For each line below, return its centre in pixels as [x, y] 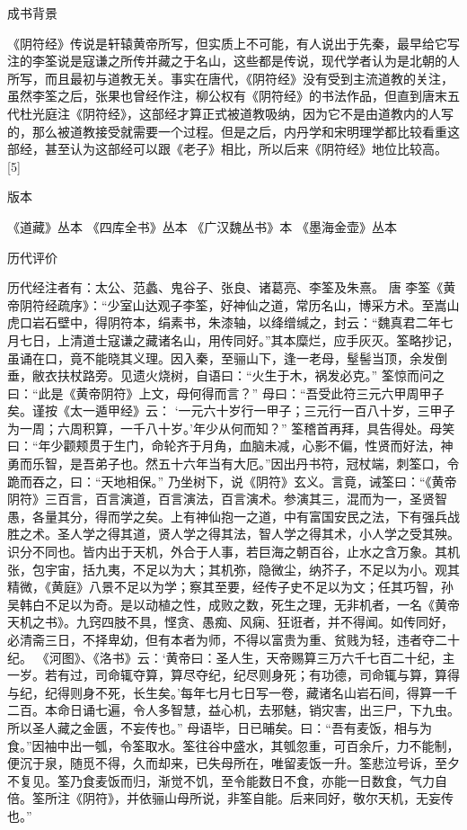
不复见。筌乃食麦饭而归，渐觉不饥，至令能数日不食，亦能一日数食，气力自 [227, 780]
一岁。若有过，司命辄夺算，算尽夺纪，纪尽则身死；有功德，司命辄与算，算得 [233, 675]
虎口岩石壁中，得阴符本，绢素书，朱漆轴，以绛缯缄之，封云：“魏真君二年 [224, 322]
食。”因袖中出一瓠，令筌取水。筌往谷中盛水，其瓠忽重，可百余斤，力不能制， [233, 745]
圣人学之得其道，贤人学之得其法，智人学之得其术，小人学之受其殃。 [258, 534]
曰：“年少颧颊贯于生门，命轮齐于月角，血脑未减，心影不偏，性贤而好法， [224, 446]
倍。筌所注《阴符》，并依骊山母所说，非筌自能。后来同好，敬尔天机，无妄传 [230, 798]
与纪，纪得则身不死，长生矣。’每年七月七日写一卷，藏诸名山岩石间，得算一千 [232, 692]
